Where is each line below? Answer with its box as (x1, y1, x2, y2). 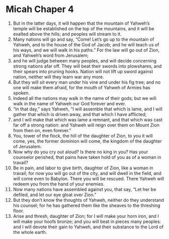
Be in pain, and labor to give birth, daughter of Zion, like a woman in (13, 165, 154, 171)
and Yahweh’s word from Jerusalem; (13, 52, 89, 58)
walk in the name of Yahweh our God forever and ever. (13, 100, 126, 106)
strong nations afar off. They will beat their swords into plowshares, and (13, 63, 162, 69)
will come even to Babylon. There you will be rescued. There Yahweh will (13, 175, 164, 182)
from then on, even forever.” (13, 127, 71, 133)
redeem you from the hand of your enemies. (13, 181, 105, 187)
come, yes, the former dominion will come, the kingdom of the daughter (13, 138, 162, 144)
